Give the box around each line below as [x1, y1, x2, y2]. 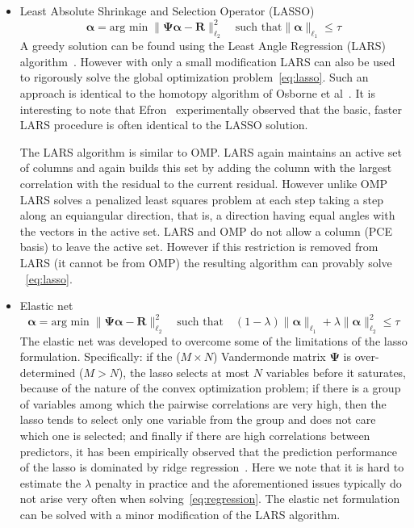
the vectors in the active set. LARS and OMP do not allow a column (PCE [19, 222, 392, 239]
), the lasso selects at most [118, 363, 250, 380]
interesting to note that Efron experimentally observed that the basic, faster [19, 100, 403, 117]
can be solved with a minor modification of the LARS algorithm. [19, 506, 341, 523]
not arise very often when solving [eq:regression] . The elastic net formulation [19, 490, 400, 507]
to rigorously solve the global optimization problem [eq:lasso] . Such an [19, 69, 369, 86]
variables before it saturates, [266, 363, 407, 380]
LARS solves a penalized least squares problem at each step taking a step [19, 191, 383, 207]
